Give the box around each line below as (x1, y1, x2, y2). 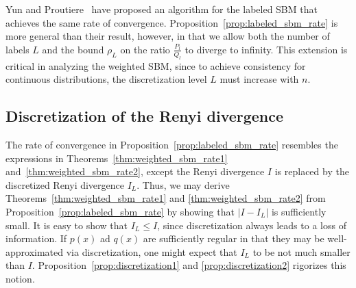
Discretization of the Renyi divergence (5, 105, 284, 127)
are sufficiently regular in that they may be (143, 231, 324, 246)
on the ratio (120, 42, 170, 56)
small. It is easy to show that (5, 218, 128, 232)
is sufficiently (271, 204, 327, 218)
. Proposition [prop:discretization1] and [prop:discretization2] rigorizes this (32, 258, 346, 272)
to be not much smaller (252, 244, 351, 259)
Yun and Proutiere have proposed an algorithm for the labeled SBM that (5, 2, 318, 16)
